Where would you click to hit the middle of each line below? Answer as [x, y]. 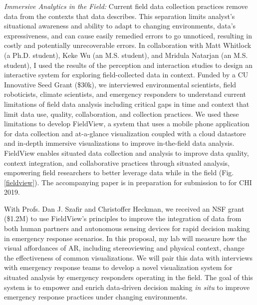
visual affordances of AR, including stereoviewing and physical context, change [124, 248]
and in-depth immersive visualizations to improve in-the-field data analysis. [119, 143]
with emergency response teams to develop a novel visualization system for [118, 267]
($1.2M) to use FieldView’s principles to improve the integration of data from [123, 218]
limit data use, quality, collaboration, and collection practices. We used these [122, 114]
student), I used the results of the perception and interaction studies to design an [128, 65]
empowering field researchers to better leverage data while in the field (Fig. [119, 172]
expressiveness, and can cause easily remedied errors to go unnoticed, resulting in [128, 35]
